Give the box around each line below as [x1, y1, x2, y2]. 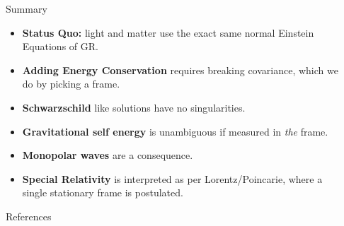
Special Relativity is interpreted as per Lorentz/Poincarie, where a [22, 171, 323, 186]
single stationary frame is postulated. [22, 185, 183, 200]
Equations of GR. [22, 39, 98, 54]
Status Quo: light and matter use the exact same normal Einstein [22, 25, 314, 40]
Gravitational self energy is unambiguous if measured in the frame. [22, 124, 328, 138]
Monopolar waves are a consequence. [22, 148, 193, 162]
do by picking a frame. [22, 76, 120, 91]
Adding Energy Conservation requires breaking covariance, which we [22, 62, 338, 77]
